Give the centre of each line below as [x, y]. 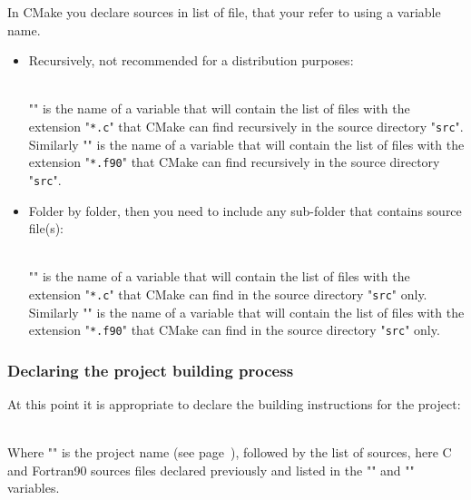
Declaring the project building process [151, 370]
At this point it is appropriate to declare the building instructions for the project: [234, 404]
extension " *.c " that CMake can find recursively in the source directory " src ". [246, 126]
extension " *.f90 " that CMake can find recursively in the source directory [234, 162]
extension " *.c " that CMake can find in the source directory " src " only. [228, 294]
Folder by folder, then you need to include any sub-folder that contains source [245, 210]
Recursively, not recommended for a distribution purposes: [191, 60]
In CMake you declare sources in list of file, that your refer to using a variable [224, 12]
